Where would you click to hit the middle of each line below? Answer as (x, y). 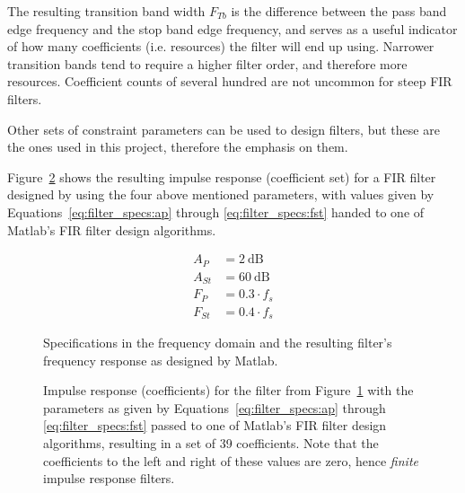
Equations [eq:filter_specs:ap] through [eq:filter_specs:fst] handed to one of (216, 211)
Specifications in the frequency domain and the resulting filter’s (218, 343)
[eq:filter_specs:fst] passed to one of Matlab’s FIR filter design (215, 425)
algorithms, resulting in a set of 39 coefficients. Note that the (211, 443)
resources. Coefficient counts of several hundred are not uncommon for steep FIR (230, 81)
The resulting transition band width (106, 11)
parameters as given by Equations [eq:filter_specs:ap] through (215, 407)
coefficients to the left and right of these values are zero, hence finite (231, 460)
